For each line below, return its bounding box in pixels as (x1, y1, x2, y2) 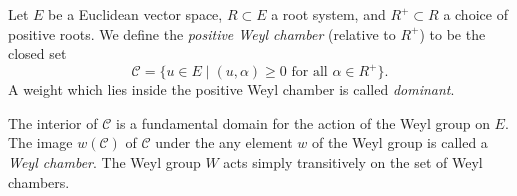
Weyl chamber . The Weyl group (8, 152, 201, 173)
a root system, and (271, 4, 386, 24)
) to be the (419, 23, 486, 44)
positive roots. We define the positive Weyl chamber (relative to (8, 23, 396, 44)
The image (8, 132, 73, 153)
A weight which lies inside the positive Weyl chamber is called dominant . (8, 79, 455, 100)
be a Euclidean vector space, (48, 4, 223, 24)
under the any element (155, 132, 293, 153)
